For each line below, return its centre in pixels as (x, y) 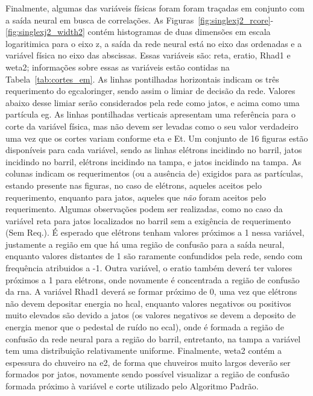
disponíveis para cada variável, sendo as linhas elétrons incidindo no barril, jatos (154, 150)
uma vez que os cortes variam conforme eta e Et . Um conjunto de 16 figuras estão (157, 138)
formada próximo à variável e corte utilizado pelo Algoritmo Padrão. (132, 386)
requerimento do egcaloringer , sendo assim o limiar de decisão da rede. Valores (150, 91)
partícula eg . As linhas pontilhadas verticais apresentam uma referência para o (150, 114)
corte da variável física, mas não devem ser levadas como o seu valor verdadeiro (152, 126)
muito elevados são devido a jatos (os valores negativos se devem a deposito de (151, 315)
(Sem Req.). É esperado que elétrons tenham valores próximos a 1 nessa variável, (155, 232)
